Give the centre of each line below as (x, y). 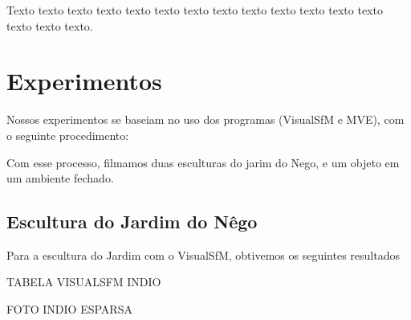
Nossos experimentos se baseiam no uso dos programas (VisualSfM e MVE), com (205, 119)
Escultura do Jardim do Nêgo (132, 222)
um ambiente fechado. (60, 178)
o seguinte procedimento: (68, 135)
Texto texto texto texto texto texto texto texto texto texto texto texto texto (195, 10)
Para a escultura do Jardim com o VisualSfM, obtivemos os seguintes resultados (203, 254)
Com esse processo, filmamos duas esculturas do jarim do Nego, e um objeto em (203, 162)
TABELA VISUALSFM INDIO (84, 282)
